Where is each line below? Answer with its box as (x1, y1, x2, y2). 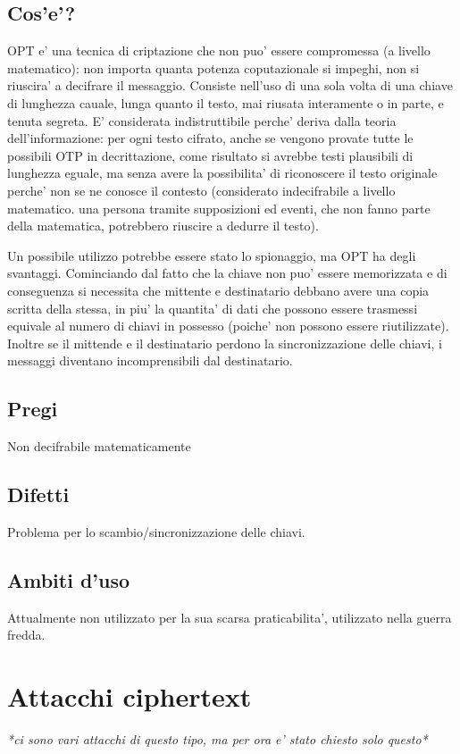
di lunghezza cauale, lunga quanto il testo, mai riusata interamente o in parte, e (7, 93, 444, 112)
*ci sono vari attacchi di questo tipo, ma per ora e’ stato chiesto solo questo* (7, 730, 428, 748)
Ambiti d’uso (7, 565, 130, 593)
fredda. (7, 625, 46, 644)
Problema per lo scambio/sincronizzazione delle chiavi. (7, 522, 305, 540)
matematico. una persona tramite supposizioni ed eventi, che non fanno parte (7, 198, 431, 217)
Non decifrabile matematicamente (7, 437, 191, 456)
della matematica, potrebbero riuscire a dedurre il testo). (7, 216, 319, 235)
